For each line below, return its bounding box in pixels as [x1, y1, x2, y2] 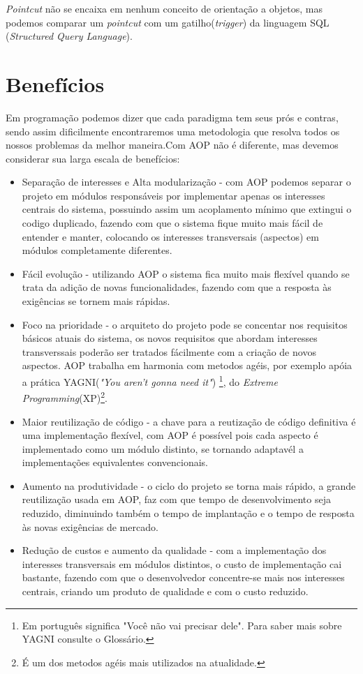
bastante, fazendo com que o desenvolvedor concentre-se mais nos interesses [22, 570, 345, 585]
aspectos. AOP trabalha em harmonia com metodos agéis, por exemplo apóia [22, 358, 353, 373]
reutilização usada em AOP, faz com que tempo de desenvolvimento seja [22, 492, 331, 507]
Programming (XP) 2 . [22, 389, 108, 405]
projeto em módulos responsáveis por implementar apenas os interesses [22, 188, 325, 202]
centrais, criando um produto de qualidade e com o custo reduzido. [22, 584, 309, 599]
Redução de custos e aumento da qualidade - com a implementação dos [22, 543, 327, 557]
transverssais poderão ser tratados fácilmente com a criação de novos [22, 344, 316, 359]
